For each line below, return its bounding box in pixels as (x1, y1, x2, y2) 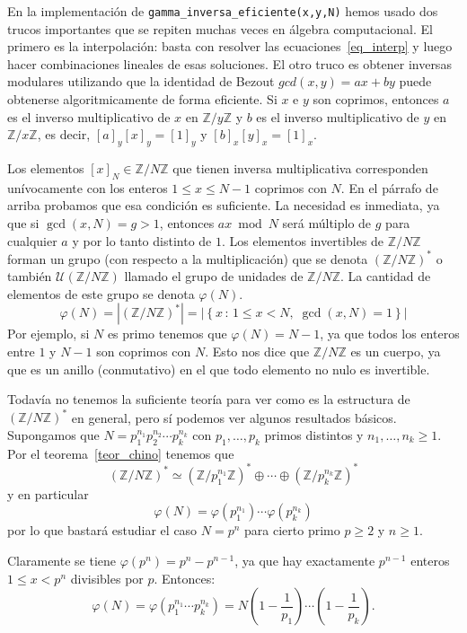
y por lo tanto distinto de (72, 231, 212, 250)
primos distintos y (264, 425, 364, 444)
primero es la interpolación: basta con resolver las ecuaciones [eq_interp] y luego (7, 37, 453, 56)
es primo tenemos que (107, 324, 227, 343)
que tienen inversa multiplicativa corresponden (172, 159, 428, 178)
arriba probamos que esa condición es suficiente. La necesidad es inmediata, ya (7, 196, 440, 215)
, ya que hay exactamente (234, 551, 375, 570)
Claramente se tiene (7, 551, 117, 570)
